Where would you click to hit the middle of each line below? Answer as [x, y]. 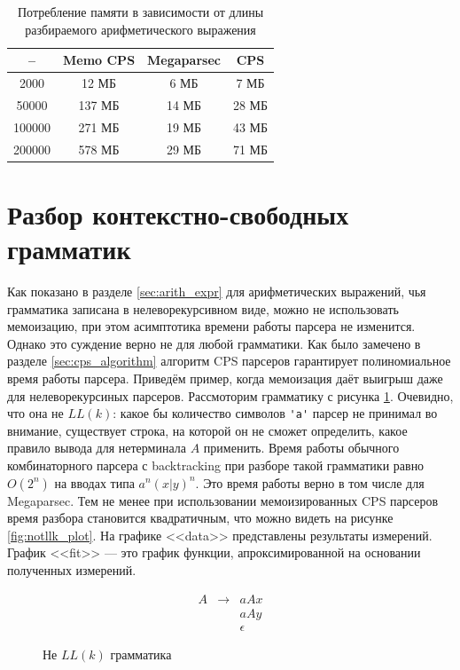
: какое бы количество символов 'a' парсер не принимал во [275, 413]
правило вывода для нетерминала [97, 448]
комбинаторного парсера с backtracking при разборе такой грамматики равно [216, 465]
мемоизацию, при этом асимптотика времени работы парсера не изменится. [211, 326]
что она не [35, 413]
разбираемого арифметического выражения [140, 29]
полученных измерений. [72, 569]
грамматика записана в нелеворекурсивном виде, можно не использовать [203, 308]
